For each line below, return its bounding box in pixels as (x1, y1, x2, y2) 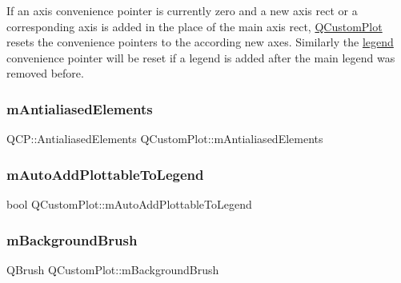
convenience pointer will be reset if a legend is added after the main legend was (6, 49, 395, 66)
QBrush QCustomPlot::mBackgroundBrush (6, 261, 219, 277)
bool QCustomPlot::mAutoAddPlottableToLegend (6, 196, 252, 212)
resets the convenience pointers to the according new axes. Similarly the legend (6, 34, 394, 50)
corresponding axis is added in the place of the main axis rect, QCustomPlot (6, 18, 383, 34)
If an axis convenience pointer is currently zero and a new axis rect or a (6, 2, 358, 18)
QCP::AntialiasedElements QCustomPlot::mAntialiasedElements (6, 130, 323, 147)
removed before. (6, 65, 84, 82)
